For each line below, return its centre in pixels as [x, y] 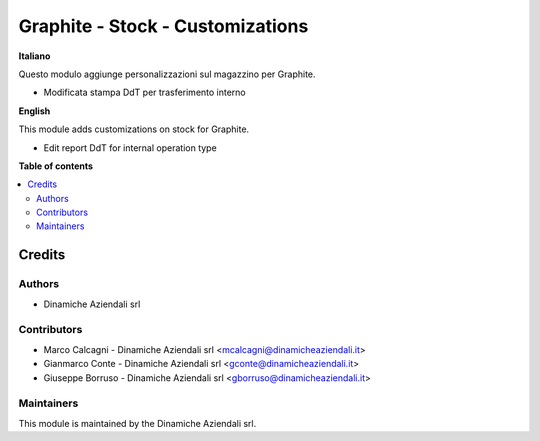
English [34, 111]
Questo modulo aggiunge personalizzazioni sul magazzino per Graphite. [167, 74]
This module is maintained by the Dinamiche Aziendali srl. [137, 423]
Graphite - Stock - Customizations [163, 26]
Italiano [34, 56]
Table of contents [56, 166]
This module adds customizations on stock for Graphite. [134, 129]
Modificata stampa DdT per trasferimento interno [145, 92]
